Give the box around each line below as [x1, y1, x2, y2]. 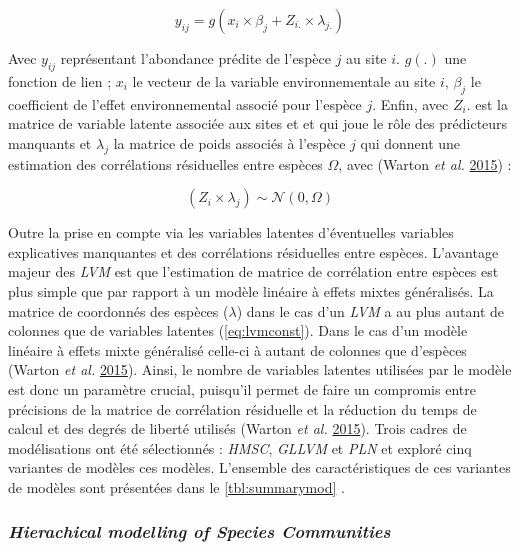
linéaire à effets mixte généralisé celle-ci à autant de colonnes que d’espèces [8, 339, 467, 360]
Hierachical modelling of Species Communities [8, 519, 391, 544]
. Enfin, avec [372, 93, 449, 114]
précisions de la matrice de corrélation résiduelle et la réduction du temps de [8, 398, 477, 419]
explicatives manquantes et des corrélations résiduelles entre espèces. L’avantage [8, 241, 499, 262]
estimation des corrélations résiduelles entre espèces [8, 153, 323, 174]
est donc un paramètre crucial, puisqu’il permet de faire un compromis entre [8, 378, 476, 399]
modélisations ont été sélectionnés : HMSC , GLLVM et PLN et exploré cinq [8, 437, 472, 458]
